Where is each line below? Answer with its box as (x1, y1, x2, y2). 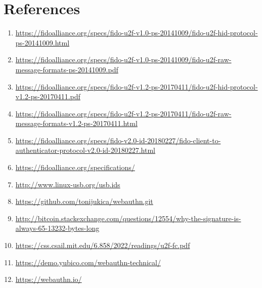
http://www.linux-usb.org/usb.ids (15, 179, 120, 189)
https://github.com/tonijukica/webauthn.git (15, 196, 153, 207)
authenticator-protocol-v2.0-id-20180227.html (15, 145, 156, 155)
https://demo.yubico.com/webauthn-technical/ (15, 257, 161, 267)
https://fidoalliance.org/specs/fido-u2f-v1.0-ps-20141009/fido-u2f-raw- (15, 54, 232, 65)
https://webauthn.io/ (15, 274, 82, 284)
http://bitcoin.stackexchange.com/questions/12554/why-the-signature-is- (15, 213, 241, 223)
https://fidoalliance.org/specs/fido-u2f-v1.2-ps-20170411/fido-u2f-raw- (15, 108, 232, 118)
